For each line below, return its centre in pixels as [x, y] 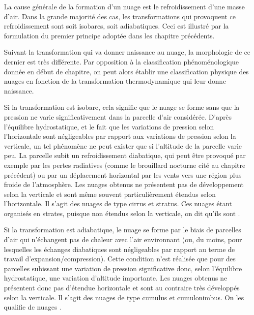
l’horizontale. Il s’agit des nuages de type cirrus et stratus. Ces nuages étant [118, 204]
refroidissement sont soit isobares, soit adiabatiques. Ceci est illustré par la [116, 26]
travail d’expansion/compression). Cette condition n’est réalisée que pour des [120, 259]
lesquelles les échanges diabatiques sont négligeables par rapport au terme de [120, 249]
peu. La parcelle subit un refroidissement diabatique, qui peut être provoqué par [125, 155]
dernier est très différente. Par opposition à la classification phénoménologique [121, 61]
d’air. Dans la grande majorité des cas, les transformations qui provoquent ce [120, 16]
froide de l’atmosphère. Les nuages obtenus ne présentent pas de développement [124, 184]
